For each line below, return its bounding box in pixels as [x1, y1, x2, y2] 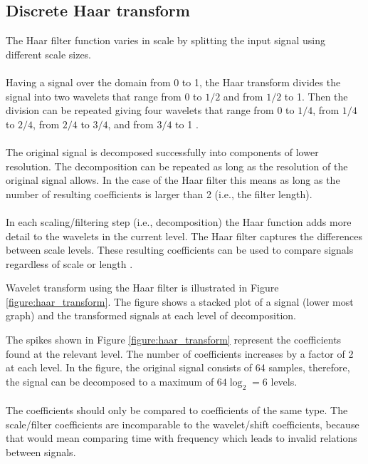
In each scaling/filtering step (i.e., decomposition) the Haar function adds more [6, 214, 352, 229]
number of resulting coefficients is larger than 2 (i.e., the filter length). [6, 186, 312, 201]
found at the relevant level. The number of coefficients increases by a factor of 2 [6, 346, 354, 361]
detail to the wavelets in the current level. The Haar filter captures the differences [6, 228, 362, 243]
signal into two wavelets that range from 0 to [6, 88, 202, 103]
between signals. [6, 445, 76, 460]
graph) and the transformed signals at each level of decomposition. [6, 308, 296, 323]
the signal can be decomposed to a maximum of [6, 373, 214, 388]
